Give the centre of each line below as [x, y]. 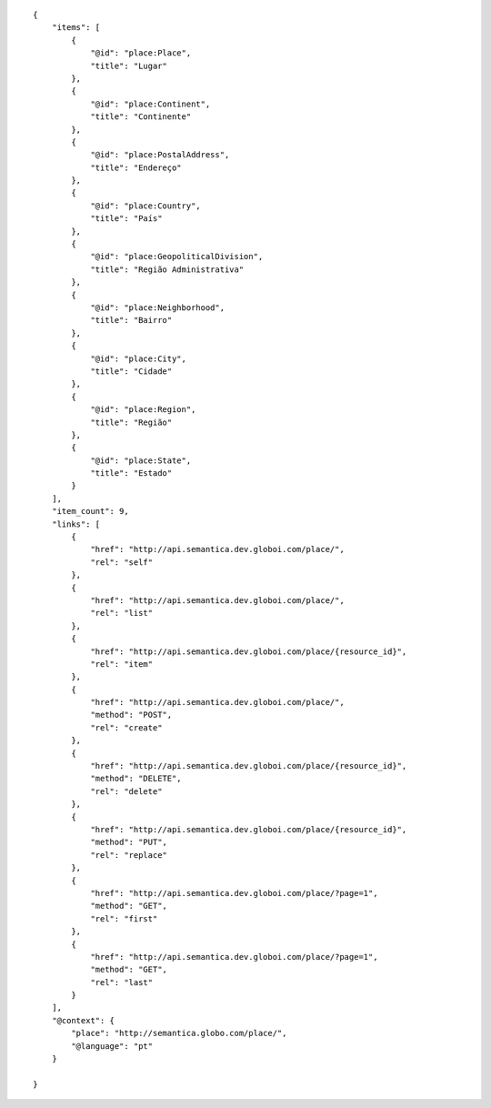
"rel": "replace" [129, 855]
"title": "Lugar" [129, 65]
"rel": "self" [122, 562]
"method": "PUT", [129, 842]
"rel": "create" [126, 727]
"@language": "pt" [112, 1046]
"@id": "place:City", [138, 358]
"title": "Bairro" [131, 320]
